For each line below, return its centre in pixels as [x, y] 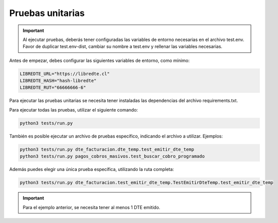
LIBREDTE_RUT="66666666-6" [53, 88]
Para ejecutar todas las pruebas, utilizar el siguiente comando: [74, 109]
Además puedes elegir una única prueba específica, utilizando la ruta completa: [92, 169]
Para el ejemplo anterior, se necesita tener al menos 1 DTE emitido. [91, 207]
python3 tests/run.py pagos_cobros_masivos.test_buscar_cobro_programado [112, 156]
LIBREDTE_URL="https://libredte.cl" [65, 73]
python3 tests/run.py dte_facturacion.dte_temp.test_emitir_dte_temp [107, 149]
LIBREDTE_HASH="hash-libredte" [58, 81]
